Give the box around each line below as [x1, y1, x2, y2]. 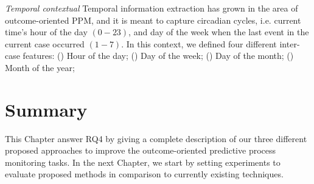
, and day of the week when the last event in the [128, 26, 309, 38]
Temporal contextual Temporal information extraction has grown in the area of [5, 2, 298, 14]
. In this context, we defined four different [121, 37, 277, 50]
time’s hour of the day [5, 26, 88, 38]
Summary [5, 97, 88, 121]
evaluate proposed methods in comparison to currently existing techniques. [5, 168, 284, 180]
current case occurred [5, 37, 85, 50]
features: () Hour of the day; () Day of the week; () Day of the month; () [23, 49, 294, 62]
